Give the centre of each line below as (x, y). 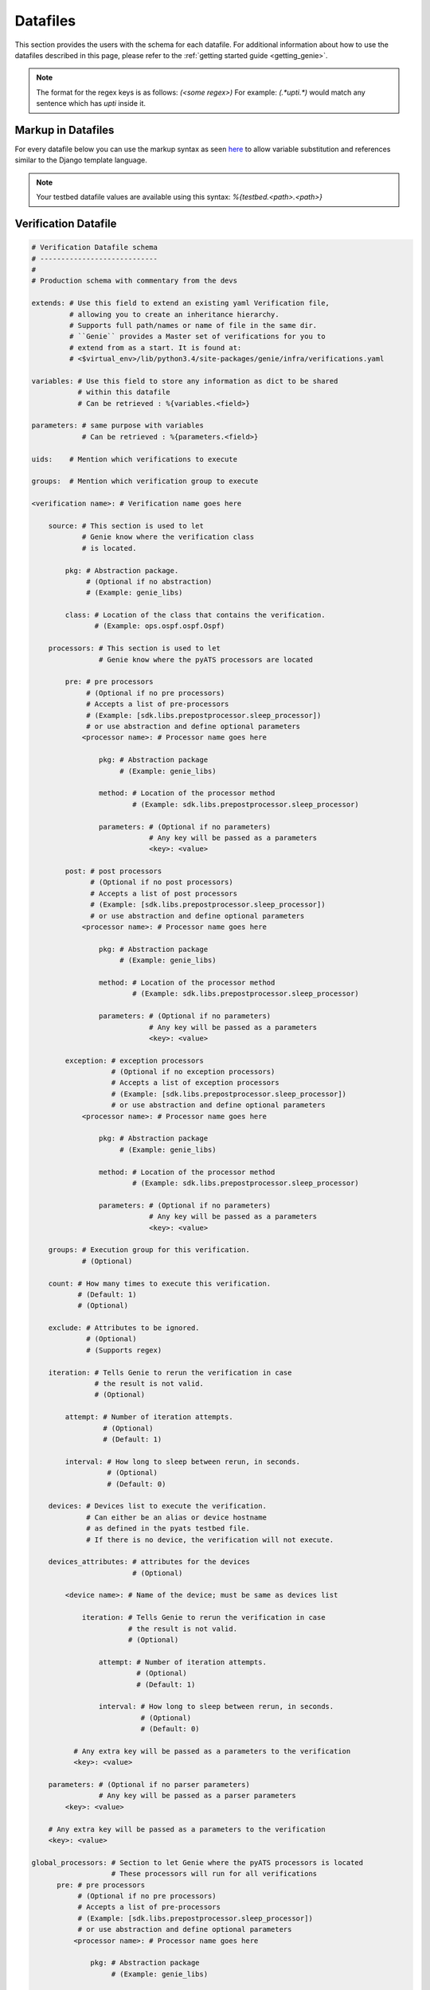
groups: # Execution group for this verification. (149, 1250)
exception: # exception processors (135, 1060)
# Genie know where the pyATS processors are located (206, 659)
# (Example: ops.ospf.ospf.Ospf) (160, 626)
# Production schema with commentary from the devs (135, 281)
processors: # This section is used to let (134, 648)
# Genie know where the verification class (168, 537)
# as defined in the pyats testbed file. (168, 1529)
